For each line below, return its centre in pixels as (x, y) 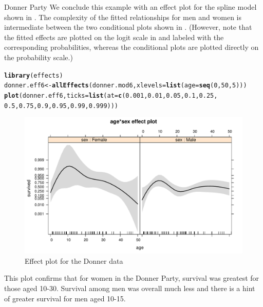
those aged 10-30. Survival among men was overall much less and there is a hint (130, 288)
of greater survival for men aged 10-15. (65, 298)
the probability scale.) (39, 57)
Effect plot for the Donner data (74, 260)
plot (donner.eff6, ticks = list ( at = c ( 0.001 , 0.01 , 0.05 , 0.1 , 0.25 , (111, 95)
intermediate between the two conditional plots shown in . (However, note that (128, 27)
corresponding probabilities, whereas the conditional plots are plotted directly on (131, 47)
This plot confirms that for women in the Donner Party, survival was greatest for (132, 278)
